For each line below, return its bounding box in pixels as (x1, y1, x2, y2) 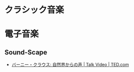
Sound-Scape (4, 48, 48, 56)
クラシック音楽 (4, 4, 64, 16)
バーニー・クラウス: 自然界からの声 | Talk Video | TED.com (11, 62, 129, 68)
